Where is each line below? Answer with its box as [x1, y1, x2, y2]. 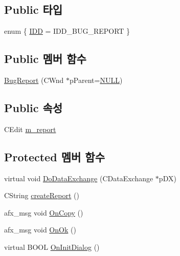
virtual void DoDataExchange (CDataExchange [4, 173, 153, 183]
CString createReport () [4, 190, 79, 201]
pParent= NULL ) [70, 75, 123, 85]
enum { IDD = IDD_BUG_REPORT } [4, 26, 130, 36]
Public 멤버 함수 [4, 51, 86, 67]
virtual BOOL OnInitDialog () [4, 241, 100, 252]
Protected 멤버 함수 [4, 148, 105, 164]
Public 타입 [4, 2, 63, 17]
